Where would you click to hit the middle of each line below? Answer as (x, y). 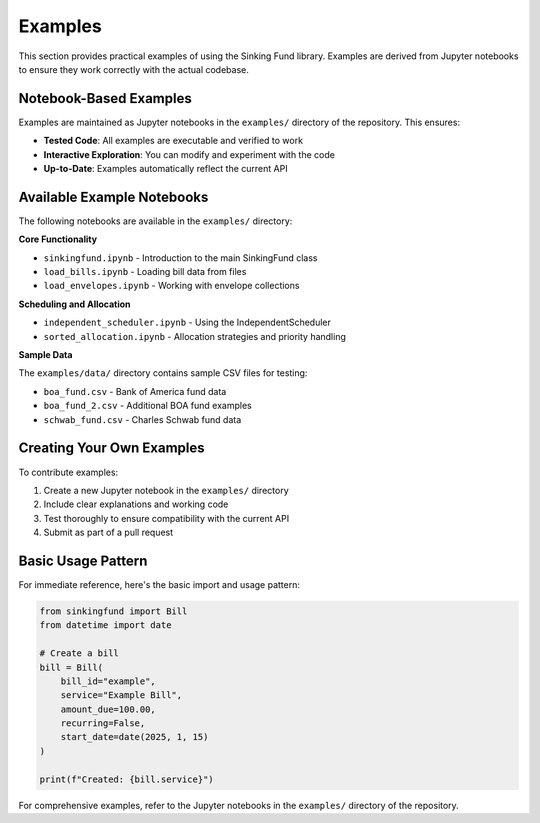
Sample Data (45, 355)
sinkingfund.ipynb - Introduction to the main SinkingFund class (180, 257)
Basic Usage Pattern (83, 560)
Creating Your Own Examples (111, 448)
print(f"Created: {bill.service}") (126, 779)
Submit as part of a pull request (108, 532)
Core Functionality (58, 239)
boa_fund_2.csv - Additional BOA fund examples (147, 406)
